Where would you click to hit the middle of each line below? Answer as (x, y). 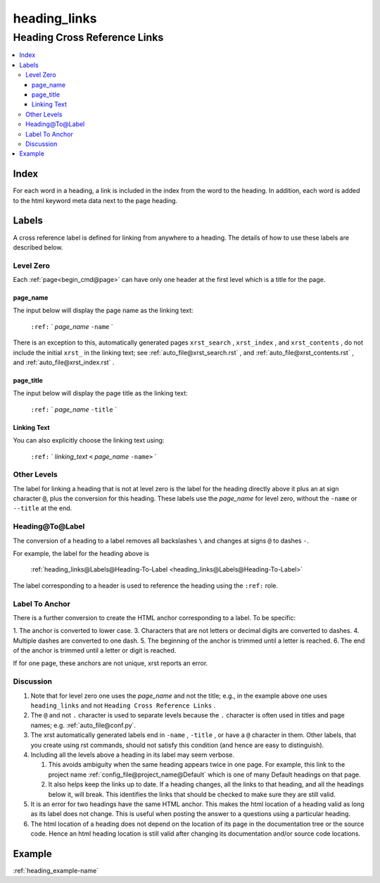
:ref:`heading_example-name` (56, 871)
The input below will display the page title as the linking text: (100, 393)
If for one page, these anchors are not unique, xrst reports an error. (110, 663)
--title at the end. (43, 508)
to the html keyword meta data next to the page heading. (95, 200)
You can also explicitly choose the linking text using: (89, 440)
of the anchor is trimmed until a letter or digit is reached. (95, 650)
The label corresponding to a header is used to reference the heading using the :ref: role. (145, 586)
